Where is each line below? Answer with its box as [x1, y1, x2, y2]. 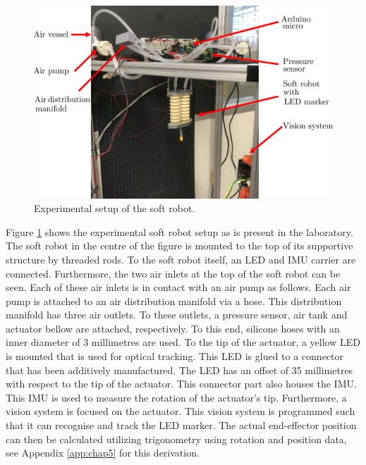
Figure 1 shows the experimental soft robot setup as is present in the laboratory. [6, 224, 353, 239]
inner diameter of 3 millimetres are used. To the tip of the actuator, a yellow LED [6, 335, 360, 349]
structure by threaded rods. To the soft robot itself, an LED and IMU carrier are [6, 252, 356, 266]
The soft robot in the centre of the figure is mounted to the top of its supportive [6, 238, 353, 253]
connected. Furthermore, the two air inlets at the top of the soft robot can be [6, 266, 341, 280]
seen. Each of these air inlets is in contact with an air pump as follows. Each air [6, 280, 351, 294]
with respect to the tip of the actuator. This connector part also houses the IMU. [6, 376, 357, 391]
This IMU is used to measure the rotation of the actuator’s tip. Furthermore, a [6, 390, 347, 404]
